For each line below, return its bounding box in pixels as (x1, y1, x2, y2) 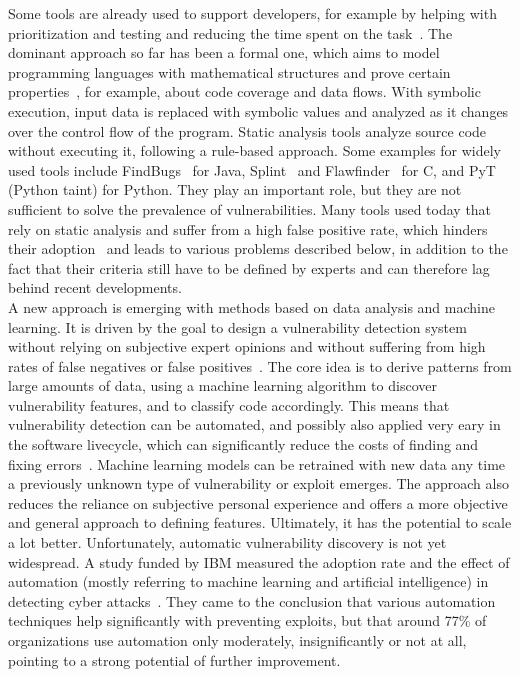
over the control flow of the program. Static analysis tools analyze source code (8, 120, 487, 141)
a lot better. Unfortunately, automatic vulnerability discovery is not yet (8, 532, 447, 553)
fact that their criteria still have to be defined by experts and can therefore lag (8, 257, 490, 278)
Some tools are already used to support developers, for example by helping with (8, 3, 497, 23)
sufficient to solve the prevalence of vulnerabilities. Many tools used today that (8, 198, 492, 219)
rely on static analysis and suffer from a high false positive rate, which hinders (8, 218, 488, 239)
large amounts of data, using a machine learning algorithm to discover (8, 375, 437, 396)
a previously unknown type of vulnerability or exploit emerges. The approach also (8, 473, 509, 494)
